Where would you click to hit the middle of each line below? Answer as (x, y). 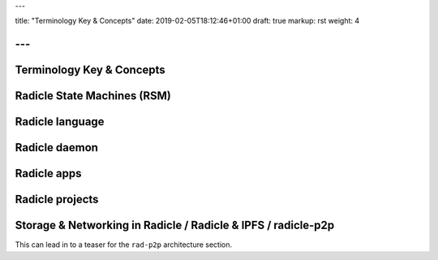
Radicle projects (57, 199)
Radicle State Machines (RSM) (93, 96)
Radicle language (60, 122)
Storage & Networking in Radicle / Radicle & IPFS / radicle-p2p (175, 225)
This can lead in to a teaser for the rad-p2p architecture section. (124, 245)
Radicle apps (48, 173)
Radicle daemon (57, 147)
